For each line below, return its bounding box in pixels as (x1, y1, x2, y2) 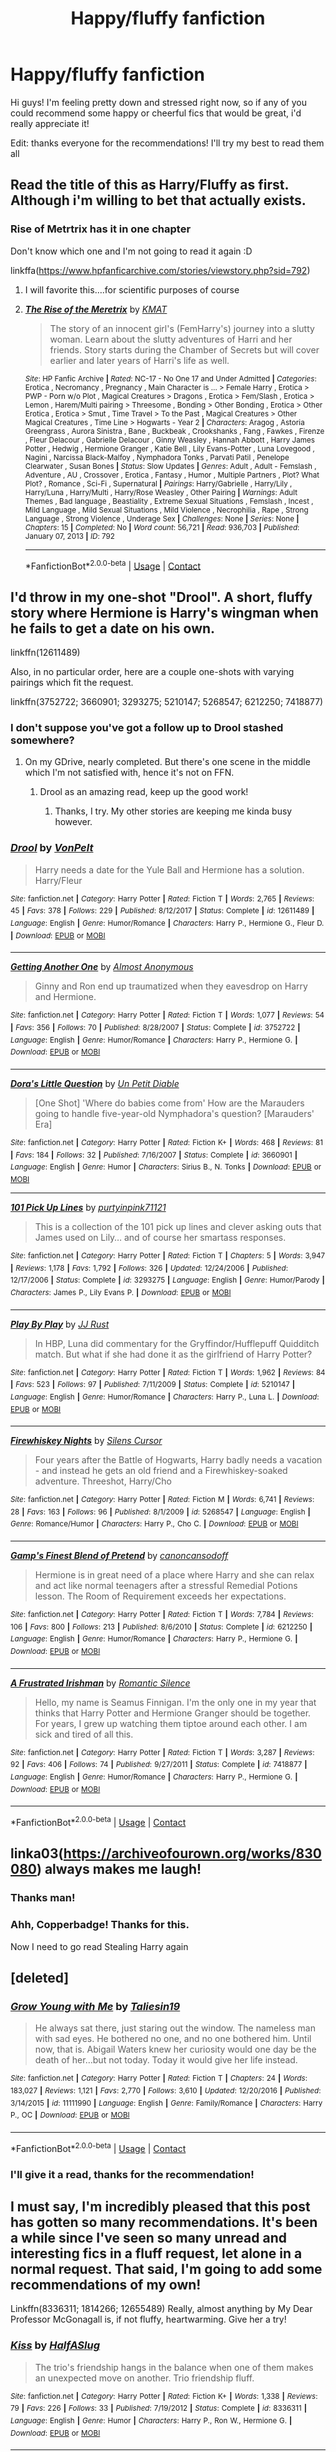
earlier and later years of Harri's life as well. (49, 354, 230, 366)
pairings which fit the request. (10, 677, 134, 689)
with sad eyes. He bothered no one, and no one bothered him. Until (34, 2033, 312, 2045)
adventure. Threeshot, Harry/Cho (34, 1475, 172, 1487)
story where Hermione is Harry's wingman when (10, 604, 319, 621)
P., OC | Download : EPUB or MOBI (10, 2110, 130, 2121)
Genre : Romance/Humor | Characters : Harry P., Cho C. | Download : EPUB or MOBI (10, 1519, 299, 1529)
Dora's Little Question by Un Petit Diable (10, 1077, 180, 1089)
